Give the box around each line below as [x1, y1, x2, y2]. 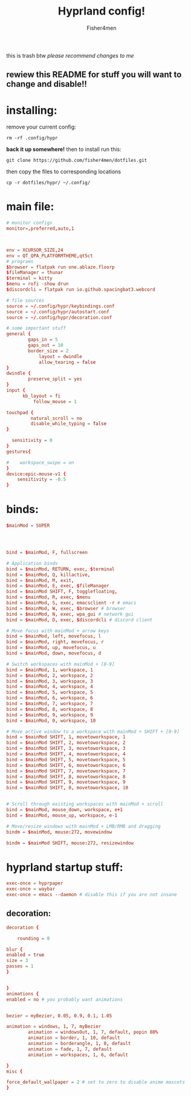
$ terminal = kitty [6, 275, 53, 281]
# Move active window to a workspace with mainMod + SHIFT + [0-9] [6, 729, 180, 735]
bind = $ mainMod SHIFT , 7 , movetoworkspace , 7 [6, 768, 126, 774]
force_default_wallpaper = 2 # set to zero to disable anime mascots [6, 1079, 186, 1086]
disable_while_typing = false [30, 421, 107, 427]
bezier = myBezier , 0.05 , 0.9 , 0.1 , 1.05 [6, 1012, 112, 1019]
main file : [6, 200, 54, 213]
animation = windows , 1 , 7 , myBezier [6, 1023, 102, 1030]
